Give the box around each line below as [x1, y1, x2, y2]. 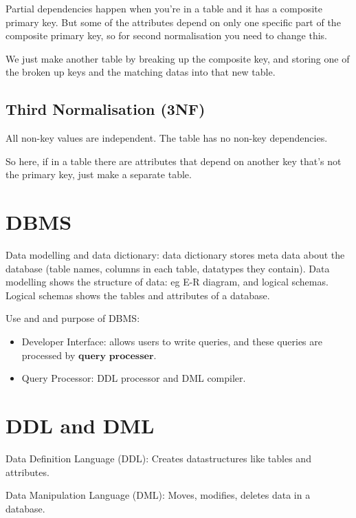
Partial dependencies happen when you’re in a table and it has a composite [5, 1, 322, 15]
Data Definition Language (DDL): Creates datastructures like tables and [5, 451, 311, 465]
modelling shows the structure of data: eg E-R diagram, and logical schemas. [5, 274, 329, 289]
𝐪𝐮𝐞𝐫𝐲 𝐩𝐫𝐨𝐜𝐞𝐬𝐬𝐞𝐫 [78, 351, 154, 361]
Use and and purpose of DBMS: [5, 311, 140, 325]
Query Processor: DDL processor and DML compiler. [21, 371, 246, 385]
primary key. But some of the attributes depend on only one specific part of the [5, 14, 341, 29]
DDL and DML [5, 411, 155, 440]
